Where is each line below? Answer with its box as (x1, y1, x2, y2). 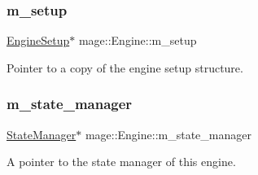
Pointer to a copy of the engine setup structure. (7, 59, 243, 76)
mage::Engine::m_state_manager (85, 125, 251, 142)
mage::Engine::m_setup (78, 32, 197, 49)
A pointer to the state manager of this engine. (7, 153, 236, 170)
